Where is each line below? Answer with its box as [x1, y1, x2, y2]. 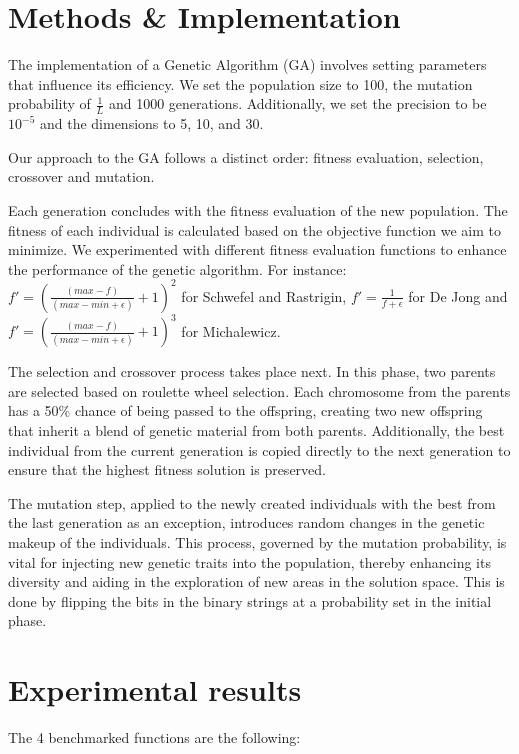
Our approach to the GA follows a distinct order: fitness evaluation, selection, [8, 146, 484, 167]
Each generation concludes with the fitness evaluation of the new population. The [8, 199, 508, 220]
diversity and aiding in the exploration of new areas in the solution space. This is [8, 571, 505, 592]
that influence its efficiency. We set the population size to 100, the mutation [8, 73, 473, 94]
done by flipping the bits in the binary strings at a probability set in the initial [8, 590, 492, 611]
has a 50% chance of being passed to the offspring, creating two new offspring [8, 400, 483, 421]
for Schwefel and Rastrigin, [181, 285, 347, 306]
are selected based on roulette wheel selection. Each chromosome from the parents [8, 380, 511, 401]
